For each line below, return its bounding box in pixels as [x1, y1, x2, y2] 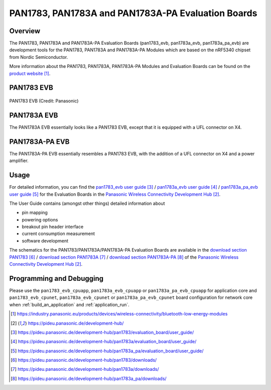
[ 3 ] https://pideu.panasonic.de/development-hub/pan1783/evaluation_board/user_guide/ [11, 329, 194, 335]
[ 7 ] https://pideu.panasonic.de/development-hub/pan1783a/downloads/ [11, 366, 159, 372]
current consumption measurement [22, 230, 95, 237]
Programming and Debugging [9, 274, 104, 283]
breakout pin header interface [22, 224, 84, 230]
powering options [22, 216, 58, 222]
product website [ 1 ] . [9, 70, 51, 76]
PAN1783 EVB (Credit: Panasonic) [9, 98, 79, 104]
